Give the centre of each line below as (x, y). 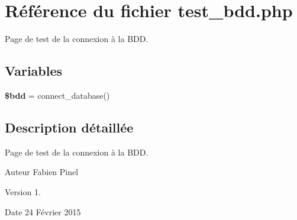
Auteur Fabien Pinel (42, 172)
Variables (34, 71)
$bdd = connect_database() (57, 95)
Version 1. (23, 191)
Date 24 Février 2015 (43, 211)
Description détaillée (69, 127)
